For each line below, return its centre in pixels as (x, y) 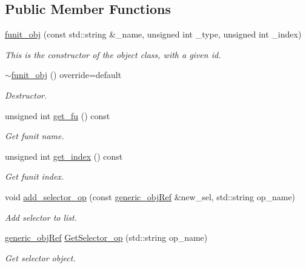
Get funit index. (35, 176)
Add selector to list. (41, 217)
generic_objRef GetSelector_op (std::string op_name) (106, 237)
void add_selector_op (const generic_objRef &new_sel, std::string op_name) (150, 196)
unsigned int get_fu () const (58, 115)
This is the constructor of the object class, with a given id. (113, 54)
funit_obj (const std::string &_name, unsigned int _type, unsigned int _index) (153, 34)
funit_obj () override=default (66, 75)
